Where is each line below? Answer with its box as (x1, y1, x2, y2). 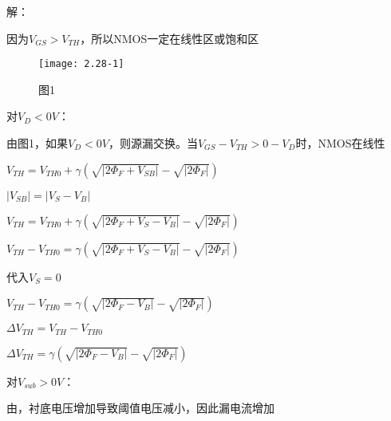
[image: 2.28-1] (38, 58, 124, 70)
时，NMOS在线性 (295, 135, 385, 151)
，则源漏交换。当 (108, 135, 198, 151)
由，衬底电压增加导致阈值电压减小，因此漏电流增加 (6, 399, 274, 416)
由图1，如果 (6, 135, 68, 151)
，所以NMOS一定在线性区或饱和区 (80, 30, 259, 46)
